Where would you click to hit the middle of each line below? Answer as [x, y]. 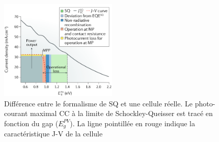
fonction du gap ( [31, 123]
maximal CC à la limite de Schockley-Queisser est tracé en [121, 113]
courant [16, 113]
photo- [205, 103]
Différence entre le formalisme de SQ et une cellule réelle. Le [98, 103]
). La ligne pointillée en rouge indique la [132, 123]
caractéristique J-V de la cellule [53, 134]
